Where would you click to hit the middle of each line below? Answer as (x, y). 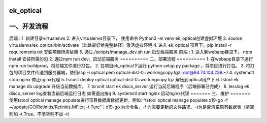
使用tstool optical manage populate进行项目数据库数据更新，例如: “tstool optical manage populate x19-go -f (118, 100)
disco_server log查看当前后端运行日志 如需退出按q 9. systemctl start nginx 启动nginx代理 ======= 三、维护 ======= (130, 93)
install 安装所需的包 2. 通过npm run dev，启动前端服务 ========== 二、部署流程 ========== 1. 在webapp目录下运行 (131, 59)
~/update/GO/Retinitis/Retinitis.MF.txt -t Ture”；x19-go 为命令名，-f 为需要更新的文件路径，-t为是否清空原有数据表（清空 (132, 107)
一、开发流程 (29, 26)
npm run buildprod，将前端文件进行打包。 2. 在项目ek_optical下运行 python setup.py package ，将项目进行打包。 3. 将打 (132, 66)
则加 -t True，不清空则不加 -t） (41, 114)
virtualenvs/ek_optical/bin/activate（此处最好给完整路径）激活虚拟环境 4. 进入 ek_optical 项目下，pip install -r (120, 45)
